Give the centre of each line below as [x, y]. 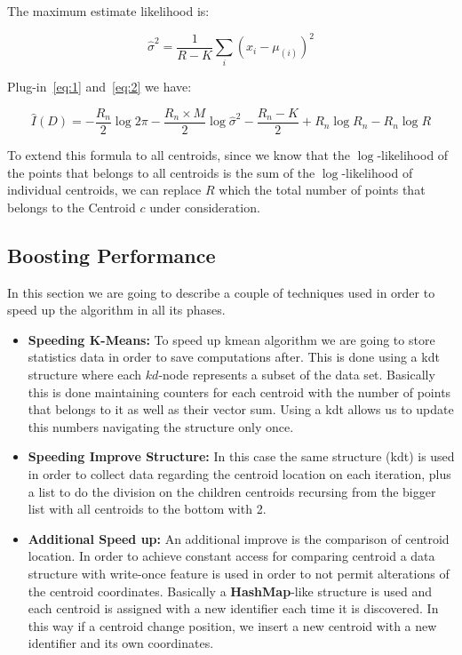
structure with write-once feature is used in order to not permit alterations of [239, 573]
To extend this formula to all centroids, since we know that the [179, 155]
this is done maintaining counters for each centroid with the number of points [239, 391]
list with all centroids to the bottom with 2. [147, 509]
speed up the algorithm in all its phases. [116, 310]
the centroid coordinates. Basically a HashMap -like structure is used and [230, 591]
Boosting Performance [112, 255]
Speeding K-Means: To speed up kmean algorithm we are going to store [231, 339]
